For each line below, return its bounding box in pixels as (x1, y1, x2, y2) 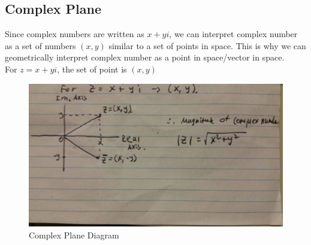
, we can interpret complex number (169, 28, 298, 40)
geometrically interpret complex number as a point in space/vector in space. (5, 51, 285, 63)
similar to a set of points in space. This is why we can (108, 39, 306, 52)
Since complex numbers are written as (5, 28, 144, 40)
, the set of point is (57, 62, 127, 75)
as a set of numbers (5, 39, 76, 52)
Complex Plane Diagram (29, 228, 119, 241)
